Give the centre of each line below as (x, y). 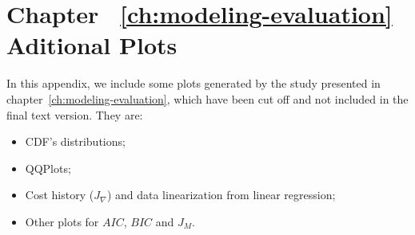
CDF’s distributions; (75, 141)
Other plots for (62, 221)
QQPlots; (48, 168)
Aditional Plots (92, 45)
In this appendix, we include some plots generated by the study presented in (194, 83)
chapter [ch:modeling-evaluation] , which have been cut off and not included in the (207, 98)
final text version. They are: (75, 114)
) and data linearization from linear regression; (221, 195)
